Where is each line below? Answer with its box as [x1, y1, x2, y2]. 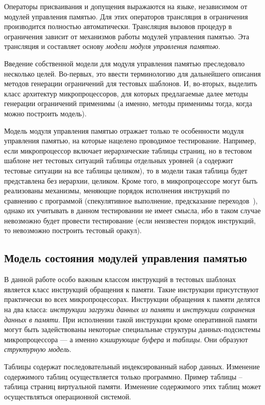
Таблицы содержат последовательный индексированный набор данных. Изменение [4, 361, 260, 372]
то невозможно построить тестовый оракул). [4, 225, 142, 236]
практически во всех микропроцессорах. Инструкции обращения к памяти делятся [4, 294, 260, 305]
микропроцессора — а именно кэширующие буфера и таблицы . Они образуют [4, 334, 248, 344]
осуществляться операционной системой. [4, 391, 131, 401]
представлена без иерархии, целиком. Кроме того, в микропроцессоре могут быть [4, 175, 258, 186]
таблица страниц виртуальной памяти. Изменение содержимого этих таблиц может [4, 381, 261, 392]
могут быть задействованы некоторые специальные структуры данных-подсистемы [4, 324, 260, 335]
